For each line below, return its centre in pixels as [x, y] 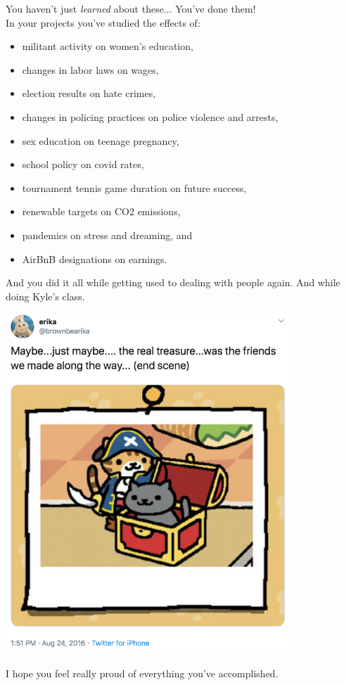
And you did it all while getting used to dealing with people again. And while [173, 282]
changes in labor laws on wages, [90, 69]
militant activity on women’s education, [108, 46]
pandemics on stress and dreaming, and [107, 235]
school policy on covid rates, [83, 164]
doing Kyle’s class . [45, 296]
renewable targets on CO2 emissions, [101, 211]
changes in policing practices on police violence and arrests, [150, 116]
